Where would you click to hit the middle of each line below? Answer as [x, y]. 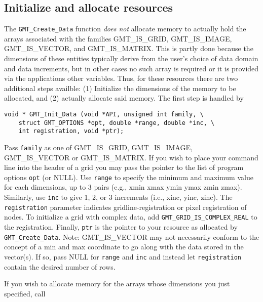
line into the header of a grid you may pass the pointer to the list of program [124, 167]
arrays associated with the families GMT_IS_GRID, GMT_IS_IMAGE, [118, 38]
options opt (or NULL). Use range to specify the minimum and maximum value [129, 177]
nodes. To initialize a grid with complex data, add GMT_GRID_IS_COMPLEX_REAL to [131, 217]
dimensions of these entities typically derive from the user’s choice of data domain [131, 58]
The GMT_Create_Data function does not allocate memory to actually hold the [125, 29]
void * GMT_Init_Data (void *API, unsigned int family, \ [104, 115]
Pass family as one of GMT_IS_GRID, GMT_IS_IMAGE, [98, 147]
